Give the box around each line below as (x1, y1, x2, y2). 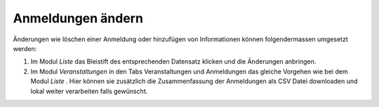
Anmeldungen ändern (13, 10, 144, 26)
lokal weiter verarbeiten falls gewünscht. (30, 87, 148, 95)
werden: (13, 44, 37, 52)
